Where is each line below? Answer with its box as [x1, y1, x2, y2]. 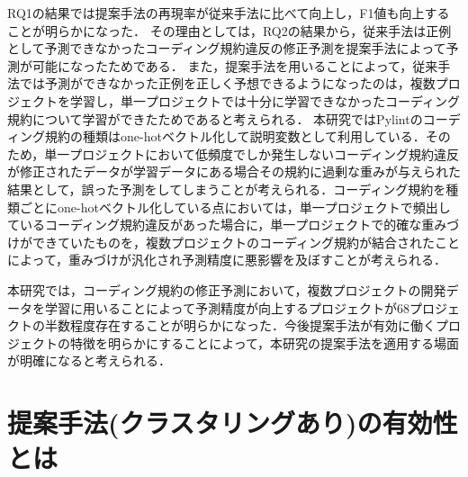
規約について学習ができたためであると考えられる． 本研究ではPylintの [7, 109, 423, 128]
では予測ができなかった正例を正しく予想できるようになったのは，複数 [19, 74, 436, 93]
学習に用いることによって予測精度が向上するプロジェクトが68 [44, 298, 409, 317]
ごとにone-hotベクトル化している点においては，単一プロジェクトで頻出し [19, 197, 451, 216]
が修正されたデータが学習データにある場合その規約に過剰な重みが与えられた [7, 162, 461, 181]
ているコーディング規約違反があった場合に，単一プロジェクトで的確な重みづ [7, 215, 460, 234]
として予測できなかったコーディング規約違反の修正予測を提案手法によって [7, 39, 446, 58]
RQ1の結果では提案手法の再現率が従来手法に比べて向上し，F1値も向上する [7, 4, 450, 22]
